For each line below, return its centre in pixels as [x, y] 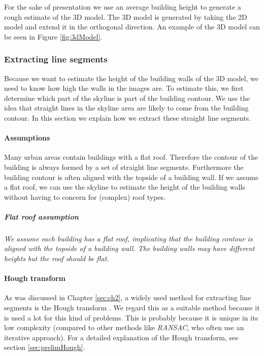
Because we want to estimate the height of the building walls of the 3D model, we [131, 78]
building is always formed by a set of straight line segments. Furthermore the [124, 167]
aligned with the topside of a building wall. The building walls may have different [129, 248]
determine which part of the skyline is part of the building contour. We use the [127, 98]
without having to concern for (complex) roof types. [85, 197]
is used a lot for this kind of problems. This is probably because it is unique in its [131, 317]
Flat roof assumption [41, 216]
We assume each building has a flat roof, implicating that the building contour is [128, 238]
